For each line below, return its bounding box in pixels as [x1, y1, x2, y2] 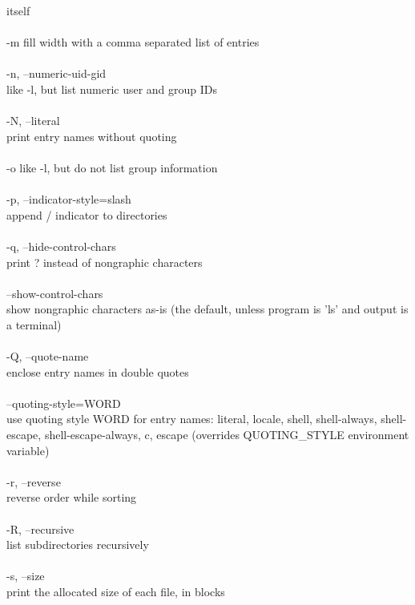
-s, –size [6, 567, 45, 584]
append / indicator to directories [6, 206, 167, 223]
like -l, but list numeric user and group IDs [6, 80, 218, 97]
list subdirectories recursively [6, 536, 149, 553]
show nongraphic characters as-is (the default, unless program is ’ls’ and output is [6, 300, 409, 317]
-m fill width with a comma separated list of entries [6, 34, 260, 50]
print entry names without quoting [6, 127, 177, 144]
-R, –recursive [6, 520, 75, 537]
